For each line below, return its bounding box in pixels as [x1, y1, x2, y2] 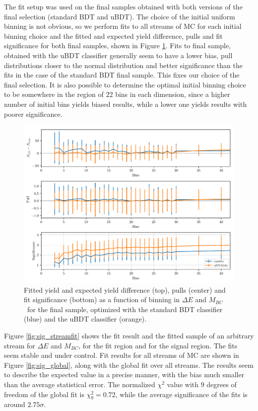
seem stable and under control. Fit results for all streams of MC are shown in [4, 350, 239, 360]
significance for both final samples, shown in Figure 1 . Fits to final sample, [4, 40, 231, 51]
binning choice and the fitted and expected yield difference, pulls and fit [4, 30, 223, 41]
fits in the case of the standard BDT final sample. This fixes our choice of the [4, 70, 240, 80]
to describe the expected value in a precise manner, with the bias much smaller [4, 369, 245, 380]
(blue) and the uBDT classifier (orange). [24, 314, 147, 324]
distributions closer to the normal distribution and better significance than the [4, 60, 243, 70]
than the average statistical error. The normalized [4, 379, 155, 389]
